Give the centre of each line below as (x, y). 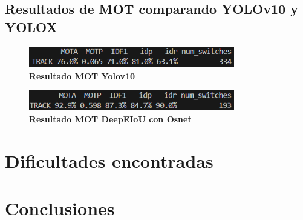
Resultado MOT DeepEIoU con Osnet (110, 118)
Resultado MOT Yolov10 (82, 75)
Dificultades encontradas (109, 160)
